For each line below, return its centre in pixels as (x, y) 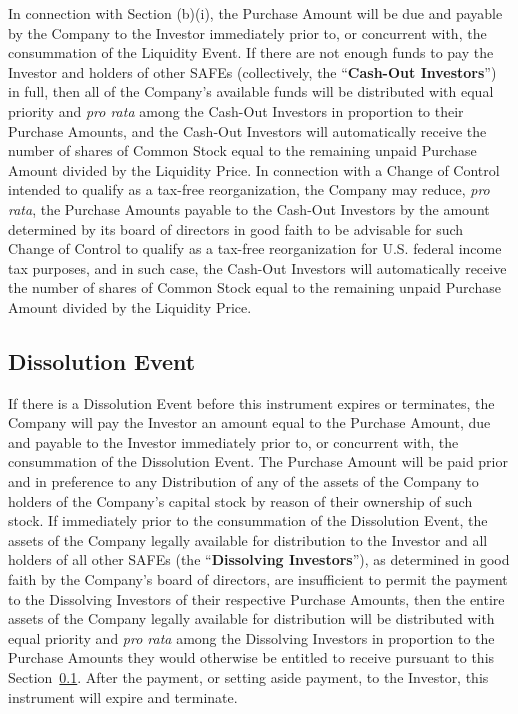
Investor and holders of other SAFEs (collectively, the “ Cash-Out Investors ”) (252, 71)
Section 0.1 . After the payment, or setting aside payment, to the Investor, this (248, 677)
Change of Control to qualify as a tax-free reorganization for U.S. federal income (255, 248)
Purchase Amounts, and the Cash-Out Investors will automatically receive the (247, 130)
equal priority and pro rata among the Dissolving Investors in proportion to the (251, 637)
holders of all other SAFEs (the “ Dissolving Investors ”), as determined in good (259, 559)
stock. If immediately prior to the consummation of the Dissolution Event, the (248, 520)
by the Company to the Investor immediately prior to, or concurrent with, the (247, 32)
